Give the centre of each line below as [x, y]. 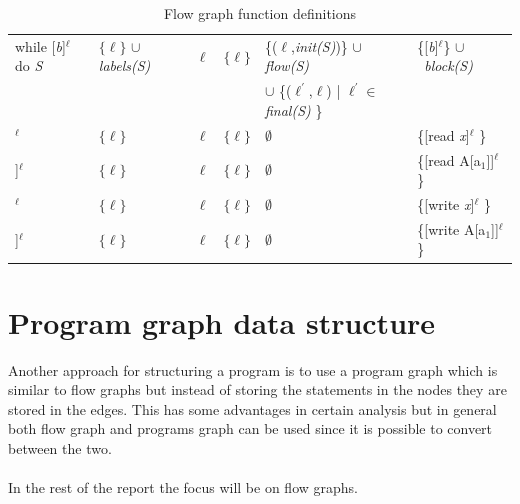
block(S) [448, 65]
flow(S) [286, 65]
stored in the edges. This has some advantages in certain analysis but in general [252, 408]
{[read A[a [449, 159]
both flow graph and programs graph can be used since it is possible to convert [250, 428]
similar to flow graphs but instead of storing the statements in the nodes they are [257, 389]
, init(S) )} [319, 45]
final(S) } [293, 109]
